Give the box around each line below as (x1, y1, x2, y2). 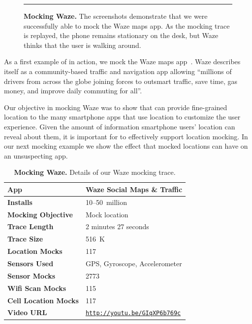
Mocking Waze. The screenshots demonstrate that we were (24, 11, 208, 21)
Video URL (7, 307, 47, 318)
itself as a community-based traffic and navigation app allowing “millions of (4, 66, 232, 76)
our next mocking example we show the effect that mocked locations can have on (4, 141, 248, 151)
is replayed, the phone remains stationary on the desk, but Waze (24, 30, 219, 40)
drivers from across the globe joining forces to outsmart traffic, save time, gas (4, 76, 238, 86)
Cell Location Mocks (7, 295, 79, 305)
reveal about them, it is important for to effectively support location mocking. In (4, 131, 248, 141)
